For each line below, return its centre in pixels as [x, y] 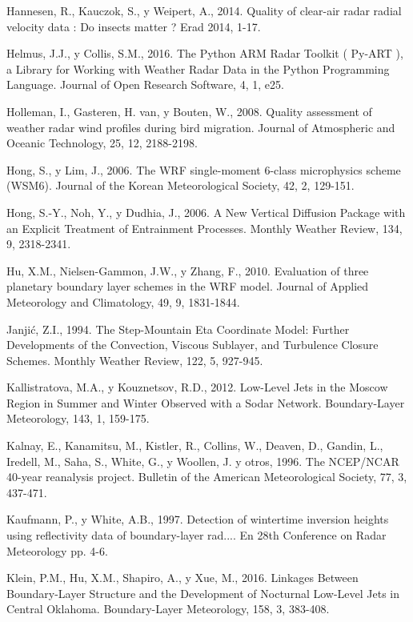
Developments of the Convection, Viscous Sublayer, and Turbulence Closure [192, 345]
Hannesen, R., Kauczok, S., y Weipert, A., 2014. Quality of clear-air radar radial [204, 10]
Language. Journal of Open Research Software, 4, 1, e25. [145, 84]
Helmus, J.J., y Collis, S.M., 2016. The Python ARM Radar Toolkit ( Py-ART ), [205, 53]
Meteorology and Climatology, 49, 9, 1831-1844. [123, 301]
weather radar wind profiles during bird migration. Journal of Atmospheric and [201, 127]
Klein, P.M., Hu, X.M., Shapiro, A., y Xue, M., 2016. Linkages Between [182, 578]
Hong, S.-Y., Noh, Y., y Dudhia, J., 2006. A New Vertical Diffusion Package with [206, 212]
